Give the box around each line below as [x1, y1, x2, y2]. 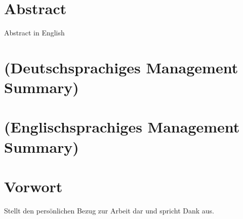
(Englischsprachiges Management [4, 116, 240, 137]
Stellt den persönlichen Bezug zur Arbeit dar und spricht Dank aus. [4, 205, 215, 215]
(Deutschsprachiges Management [4, 57, 238, 77]
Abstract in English [4, 27, 65, 38]
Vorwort [4, 176, 63, 197]
